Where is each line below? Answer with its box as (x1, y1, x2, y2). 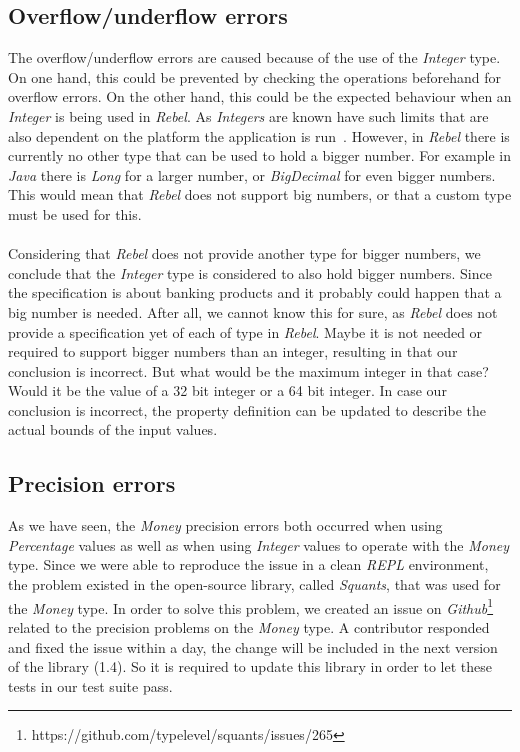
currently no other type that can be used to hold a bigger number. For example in (8, 145, 511, 166)
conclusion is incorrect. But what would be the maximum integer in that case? (8, 360, 489, 381)
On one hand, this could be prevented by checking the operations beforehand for (8, 66, 502, 87)
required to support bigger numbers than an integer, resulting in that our (8, 341, 458, 362)
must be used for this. (8, 203, 142, 224)
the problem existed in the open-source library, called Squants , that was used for (8, 574, 501, 595)
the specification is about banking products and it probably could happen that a (8, 282, 502, 303)
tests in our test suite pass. (8, 675, 173, 696)
